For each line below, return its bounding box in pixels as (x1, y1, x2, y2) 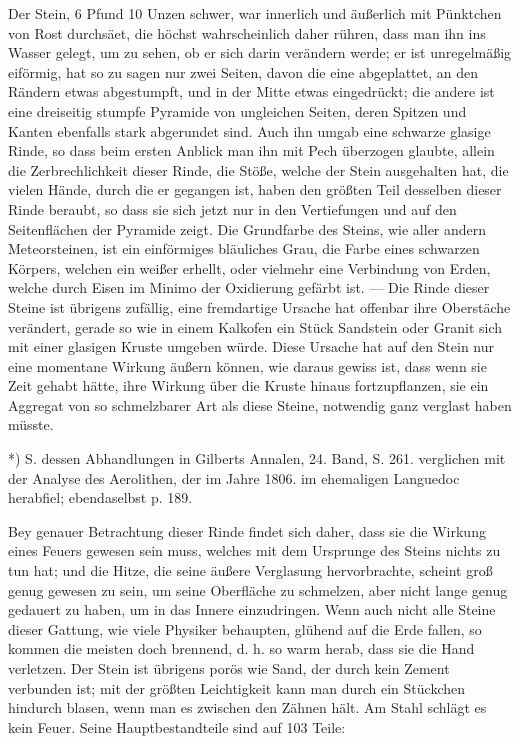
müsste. (8, 414, 54, 435)
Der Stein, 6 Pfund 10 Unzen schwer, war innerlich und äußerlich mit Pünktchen (8, 3, 502, 23)
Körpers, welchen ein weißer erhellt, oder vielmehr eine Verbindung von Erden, (8, 257, 491, 278)
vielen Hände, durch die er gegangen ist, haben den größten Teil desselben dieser (8, 179, 502, 200)
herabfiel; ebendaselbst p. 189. (8, 487, 193, 508)
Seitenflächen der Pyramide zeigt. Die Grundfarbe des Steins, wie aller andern (8, 218, 487, 239)
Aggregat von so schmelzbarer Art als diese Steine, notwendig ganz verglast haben (8, 394, 512, 415)
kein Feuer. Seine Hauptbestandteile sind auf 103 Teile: (8, 716, 346, 737)
